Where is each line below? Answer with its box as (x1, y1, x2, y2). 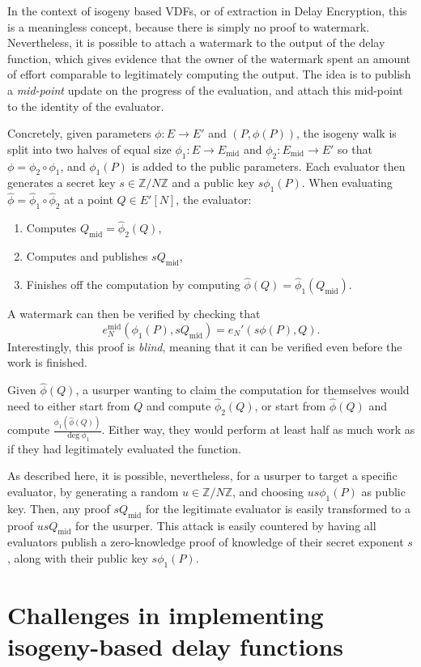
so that (338, 140, 372, 157)
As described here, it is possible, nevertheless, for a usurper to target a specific (7, 467, 398, 484)
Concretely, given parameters (7, 125, 151, 142)
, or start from (254, 397, 326, 414)
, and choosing (232, 483, 304, 500)
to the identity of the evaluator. (7, 97, 164, 114)
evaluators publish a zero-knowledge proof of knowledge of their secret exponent (7, 533, 404, 550)
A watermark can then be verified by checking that (7, 305, 261, 322)
